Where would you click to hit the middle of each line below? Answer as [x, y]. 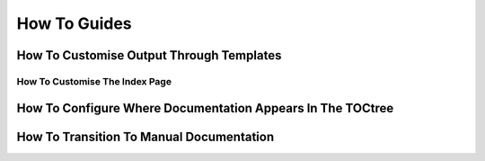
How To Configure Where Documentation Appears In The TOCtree [205, 108]
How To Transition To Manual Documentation [145, 136]
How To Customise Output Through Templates [149, 55]
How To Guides [74, 23]
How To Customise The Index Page [94, 81]
